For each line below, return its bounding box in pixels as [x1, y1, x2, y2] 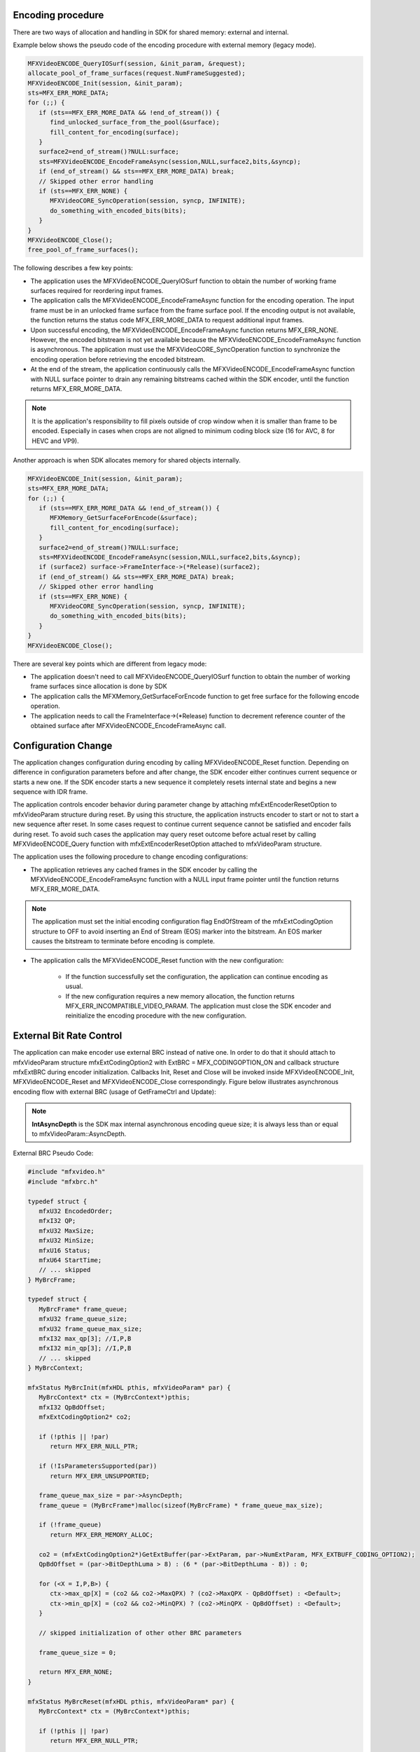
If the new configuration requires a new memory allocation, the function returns [65, 992, 295, 1000]
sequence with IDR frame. [13, 787, 88, 795]
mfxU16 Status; [38, 1246, 91, 1254]
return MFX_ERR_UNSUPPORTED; [50, 1472, 150, 1480]
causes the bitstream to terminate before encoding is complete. [31, 937, 215, 945]
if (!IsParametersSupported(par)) [38, 1462, 157, 1470]
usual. [65, 982, 83, 991]
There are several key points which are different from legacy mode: [13, 659, 207, 668]
